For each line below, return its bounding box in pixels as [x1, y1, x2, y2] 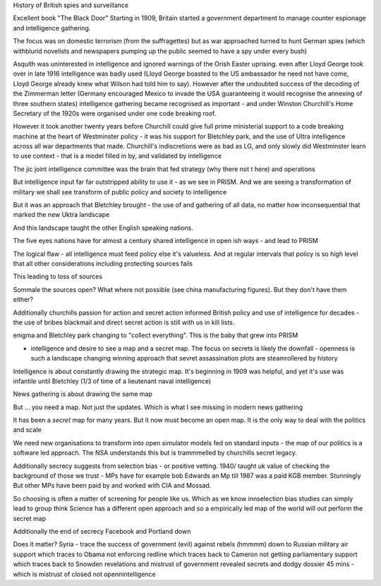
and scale [13, 426, 42, 434]
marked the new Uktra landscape [13, 211, 110, 219]
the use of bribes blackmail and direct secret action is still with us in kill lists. [13, 318, 235, 327]
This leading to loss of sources [13, 272, 102, 281]
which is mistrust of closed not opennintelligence [13, 570, 156, 578]
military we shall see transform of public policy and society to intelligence [13, 187, 227, 196]
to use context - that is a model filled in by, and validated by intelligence [13, 152, 222, 160]
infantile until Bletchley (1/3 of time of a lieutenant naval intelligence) [13, 377, 212, 385]
